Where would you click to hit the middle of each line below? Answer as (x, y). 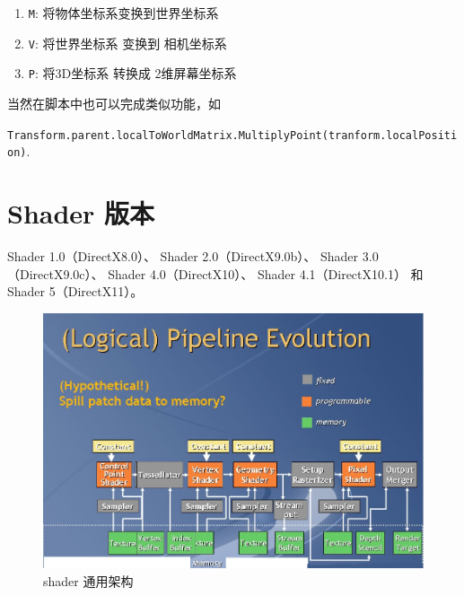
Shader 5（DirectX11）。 (75, 291)
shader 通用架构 (88, 580)
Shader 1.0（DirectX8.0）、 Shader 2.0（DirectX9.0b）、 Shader (183, 256)
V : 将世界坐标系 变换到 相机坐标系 (127, 43)
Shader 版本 (81, 213)
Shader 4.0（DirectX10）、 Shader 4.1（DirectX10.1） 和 (266, 273)
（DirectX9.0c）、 (56, 273)
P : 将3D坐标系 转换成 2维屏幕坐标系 (132, 73)
